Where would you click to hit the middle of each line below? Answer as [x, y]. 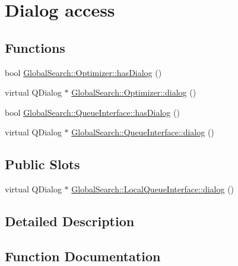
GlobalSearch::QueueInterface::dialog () [143, 132]
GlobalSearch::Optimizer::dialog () [134, 92]
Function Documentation [83, 256]
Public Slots [42, 164]
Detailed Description [70, 221]
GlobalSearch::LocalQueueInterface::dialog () [153, 189]
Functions [35, 47]
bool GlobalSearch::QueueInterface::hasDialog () [92, 112]
